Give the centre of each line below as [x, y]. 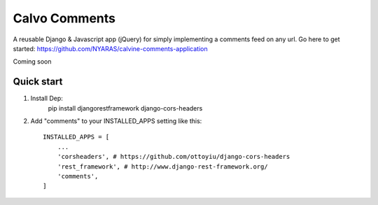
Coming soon [32, 62]
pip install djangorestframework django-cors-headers [125, 108]
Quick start [38, 82]
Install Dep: [47, 99]
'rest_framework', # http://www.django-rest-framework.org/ [163, 167]
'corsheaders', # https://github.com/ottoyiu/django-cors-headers [174, 157]
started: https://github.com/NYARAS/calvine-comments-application [110, 48]
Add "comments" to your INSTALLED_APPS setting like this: [116, 121]
